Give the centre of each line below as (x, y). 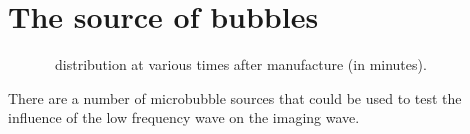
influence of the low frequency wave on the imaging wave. (184, 117)
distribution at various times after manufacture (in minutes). (240, 64)
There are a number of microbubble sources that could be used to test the (235, 97)
